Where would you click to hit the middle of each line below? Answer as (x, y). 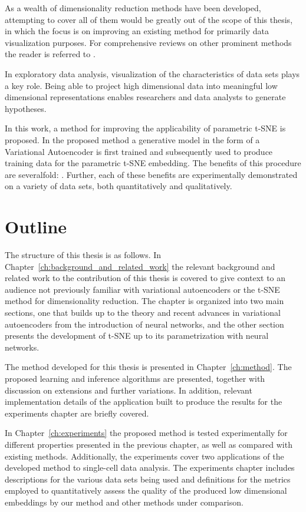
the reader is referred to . (50, 54)
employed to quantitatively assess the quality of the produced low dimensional (146, 490)
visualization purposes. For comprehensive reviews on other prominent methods (148, 42)
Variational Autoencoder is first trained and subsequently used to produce (139, 151)
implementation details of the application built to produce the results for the (144, 402)
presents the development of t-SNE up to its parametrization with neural (137, 336)
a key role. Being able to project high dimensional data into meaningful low (141, 85)
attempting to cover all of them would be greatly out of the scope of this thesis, (149, 19)
